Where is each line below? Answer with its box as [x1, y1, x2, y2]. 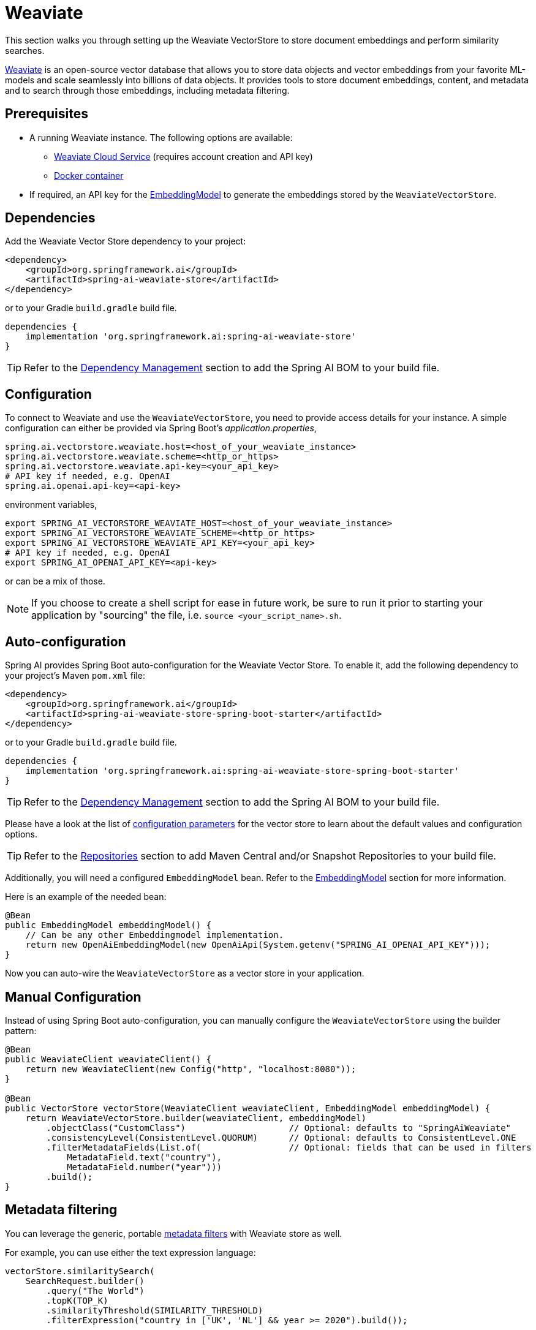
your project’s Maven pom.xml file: [5, 670, 145, 681]
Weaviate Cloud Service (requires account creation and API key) [54, 151, 313, 162]
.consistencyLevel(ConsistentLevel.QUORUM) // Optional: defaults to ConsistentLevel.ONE [46, 1132, 516, 1143]
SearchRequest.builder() [25, 1275, 145, 1286]
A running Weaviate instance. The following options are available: [29, 132, 293, 143]
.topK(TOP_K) [46, 1295, 108, 1305]
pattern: [5, 1025, 37, 1036]
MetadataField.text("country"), [67, 1152, 222, 1162]
